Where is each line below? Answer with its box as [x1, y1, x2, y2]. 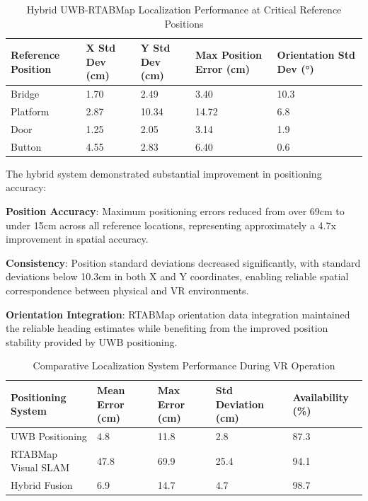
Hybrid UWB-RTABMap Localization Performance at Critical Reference [26, 2, 342, 16]
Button [11, 139, 42, 154]
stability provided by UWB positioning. [6, 334, 178, 349]
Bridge [11, 86, 40, 101]
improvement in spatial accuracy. [6, 231, 149, 246]
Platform [11, 104, 50, 119]
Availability [292, 389, 349, 404]
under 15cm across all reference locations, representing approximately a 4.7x [6, 217, 336, 232]
